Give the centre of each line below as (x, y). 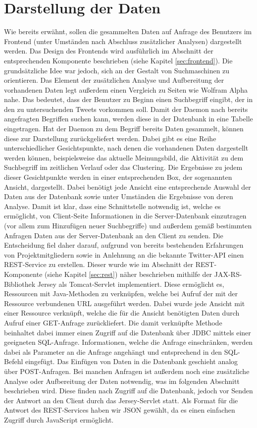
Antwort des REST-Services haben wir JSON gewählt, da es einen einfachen (120, 410)
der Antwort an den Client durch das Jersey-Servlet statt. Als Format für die (121, 400)
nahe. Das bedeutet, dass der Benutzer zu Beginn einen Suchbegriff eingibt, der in (128, 99)
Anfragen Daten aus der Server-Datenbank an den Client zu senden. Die (114, 235)
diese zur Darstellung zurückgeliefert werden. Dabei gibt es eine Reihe (110, 138)
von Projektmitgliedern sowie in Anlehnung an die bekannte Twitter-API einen (124, 254)
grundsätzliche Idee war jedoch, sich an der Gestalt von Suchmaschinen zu (117, 70)
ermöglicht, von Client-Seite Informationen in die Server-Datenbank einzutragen (125, 216)
